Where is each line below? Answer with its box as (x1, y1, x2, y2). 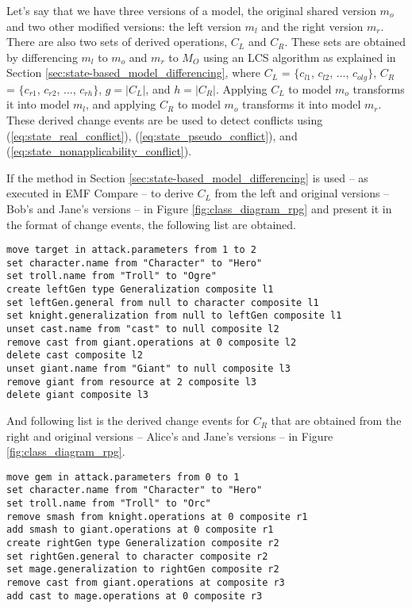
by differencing (6, 48, 78, 65)
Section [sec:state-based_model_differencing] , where (6, 64, 260, 81)
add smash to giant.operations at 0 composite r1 (6, 524, 274, 536)
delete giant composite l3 (6, 389, 148, 401)
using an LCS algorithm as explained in (202, 48, 396, 65)
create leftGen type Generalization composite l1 (6, 284, 274, 296)
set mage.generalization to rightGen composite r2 (6, 564, 279, 575)
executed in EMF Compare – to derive (6, 185, 194, 201)
